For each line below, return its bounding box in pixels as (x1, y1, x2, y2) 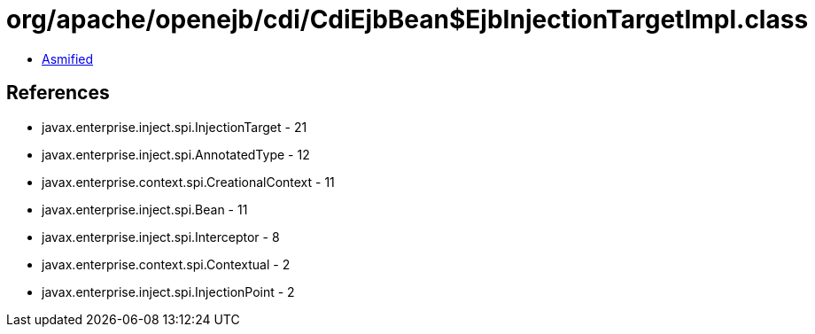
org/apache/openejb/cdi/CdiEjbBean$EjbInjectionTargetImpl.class (6, 4, 809, 35)
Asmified (42, 50, 94, 66)
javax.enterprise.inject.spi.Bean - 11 (42, 201, 248, 217)
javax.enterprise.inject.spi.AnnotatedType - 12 (42, 146, 310, 162)
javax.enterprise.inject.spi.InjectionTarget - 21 (42, 119, 307, 135)
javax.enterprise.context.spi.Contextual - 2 (42, 256, 291, 272)
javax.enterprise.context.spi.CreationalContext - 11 (42, 174, 335, 190)
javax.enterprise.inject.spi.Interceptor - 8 (42, 229, 280, 245)
